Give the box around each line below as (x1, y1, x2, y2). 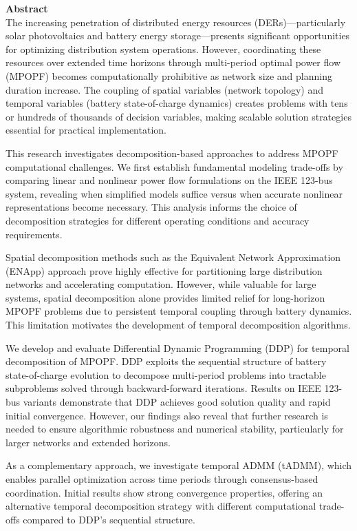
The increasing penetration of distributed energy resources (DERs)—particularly (6, 14, 346, 29)
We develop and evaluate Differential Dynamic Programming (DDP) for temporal (6, 340, 349, 355)
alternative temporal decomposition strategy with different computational (6, 499, 316, 513)
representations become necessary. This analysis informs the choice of (6, 200, 297, 214)
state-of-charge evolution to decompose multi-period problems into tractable (6, 367, 326, 382)
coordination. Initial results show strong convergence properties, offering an (6, 485, 323, 499)
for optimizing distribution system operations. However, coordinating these (6, 41, 321, 56)
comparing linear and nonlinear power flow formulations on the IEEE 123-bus (6, 173, 333, 187)
